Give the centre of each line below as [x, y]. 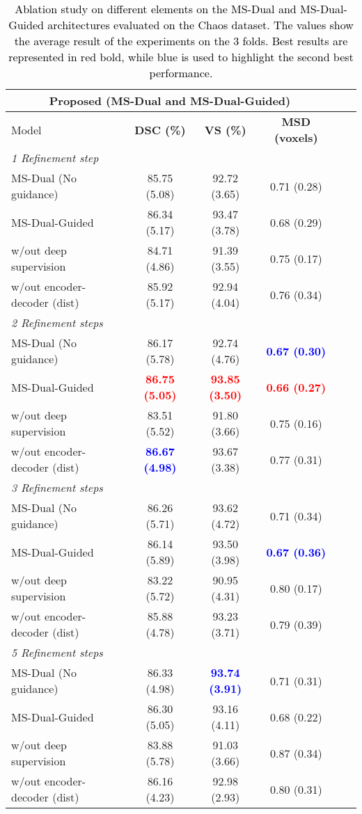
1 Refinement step [55, 158]
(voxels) [296, 137]
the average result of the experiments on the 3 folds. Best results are [181, 41]
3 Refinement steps [57, 487]
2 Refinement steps [57, 322]
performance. [181, 73]
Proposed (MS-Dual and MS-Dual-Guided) [170, 101]
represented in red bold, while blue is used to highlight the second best [181, 57]
